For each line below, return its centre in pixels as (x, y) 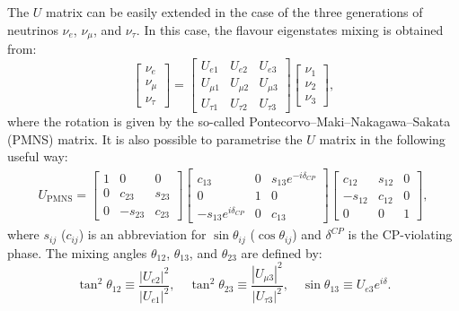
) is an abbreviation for (142, 234)
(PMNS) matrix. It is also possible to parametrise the (155, 138)
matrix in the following (382, 138)
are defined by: (282, 252)
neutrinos (33, 29)
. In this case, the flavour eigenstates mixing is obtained (290, 29)
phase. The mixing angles (77, 252)
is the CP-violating (400, 234)
